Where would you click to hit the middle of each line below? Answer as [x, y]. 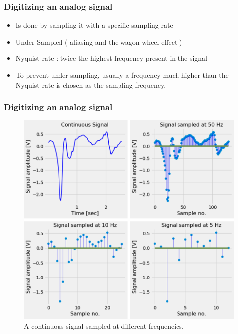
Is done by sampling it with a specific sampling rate [94, 25]
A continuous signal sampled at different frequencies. [104, 325]
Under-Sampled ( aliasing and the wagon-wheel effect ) [99, 41]
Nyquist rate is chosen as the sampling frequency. [91, 84]
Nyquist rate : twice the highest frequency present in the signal [111, 58]
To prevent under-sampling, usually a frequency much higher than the [122, 75]
